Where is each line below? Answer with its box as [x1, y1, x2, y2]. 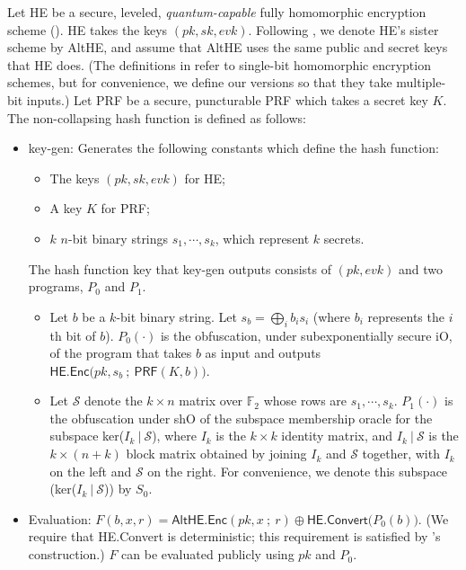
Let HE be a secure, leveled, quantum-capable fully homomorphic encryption [7, 3, 426, 21]
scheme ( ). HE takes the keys [7, 20, 168, 39]
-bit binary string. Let [116, 307, 237, 325]
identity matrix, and [281, 426, 393, 445]
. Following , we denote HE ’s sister [248, 20, 439, 39]
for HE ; [184, 168, 225, 187]
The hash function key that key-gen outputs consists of [28, 259, 331, 278]
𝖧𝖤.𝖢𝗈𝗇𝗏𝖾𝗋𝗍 [306, 513, 368, 527]
